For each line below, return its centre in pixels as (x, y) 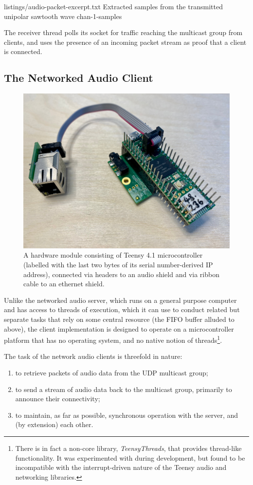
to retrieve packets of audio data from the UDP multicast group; (112, 372)
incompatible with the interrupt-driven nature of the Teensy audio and (121, 467)
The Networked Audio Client (79, 78)
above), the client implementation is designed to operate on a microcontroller (119, 328)
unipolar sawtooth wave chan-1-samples (63, 16)
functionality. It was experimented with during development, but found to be (130, 457)
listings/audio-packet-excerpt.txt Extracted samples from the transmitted (113, 6)
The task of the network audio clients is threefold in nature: (93, 356)
